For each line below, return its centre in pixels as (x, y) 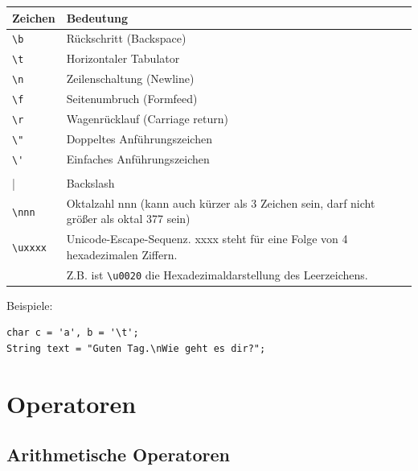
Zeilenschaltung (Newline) (130, 78)
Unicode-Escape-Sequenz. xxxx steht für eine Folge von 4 (207, 239)
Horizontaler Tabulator (123, 58)
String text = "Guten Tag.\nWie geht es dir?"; (136, 349)
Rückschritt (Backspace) (126, 38)
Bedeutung (97, 17)
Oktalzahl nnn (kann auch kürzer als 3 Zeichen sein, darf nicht (221, 202)
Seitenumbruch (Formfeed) (132, 99)
